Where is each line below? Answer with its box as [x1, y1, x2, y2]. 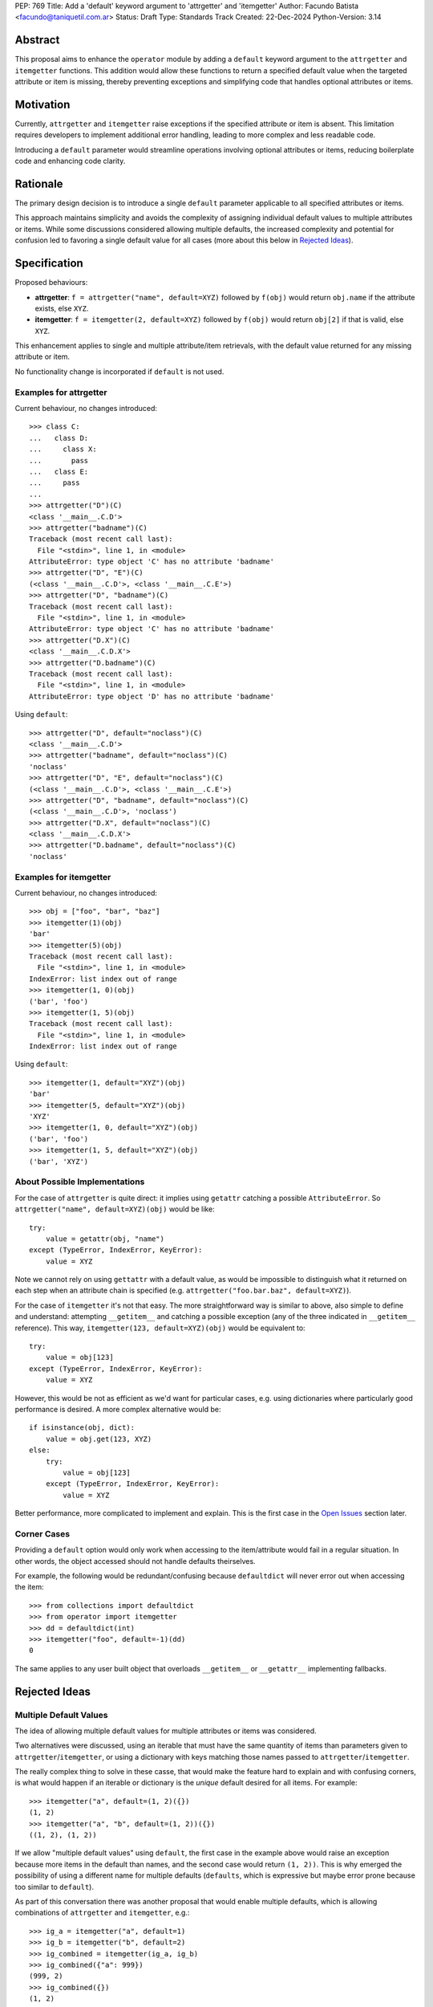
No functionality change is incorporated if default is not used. [14, 366, 225, 377]
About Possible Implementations [14, 1176, 145, 1187]
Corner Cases [14, 1528, 71, 1539]
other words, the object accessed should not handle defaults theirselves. [14, 1556, 256, 1565]
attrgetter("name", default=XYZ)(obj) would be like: [14, 1204, 216, 1214]
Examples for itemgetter [14, 871, 111, 882]
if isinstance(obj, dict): [29, 1423, 136, 1432]
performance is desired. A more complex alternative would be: [14, 1404, 221, 1414]
